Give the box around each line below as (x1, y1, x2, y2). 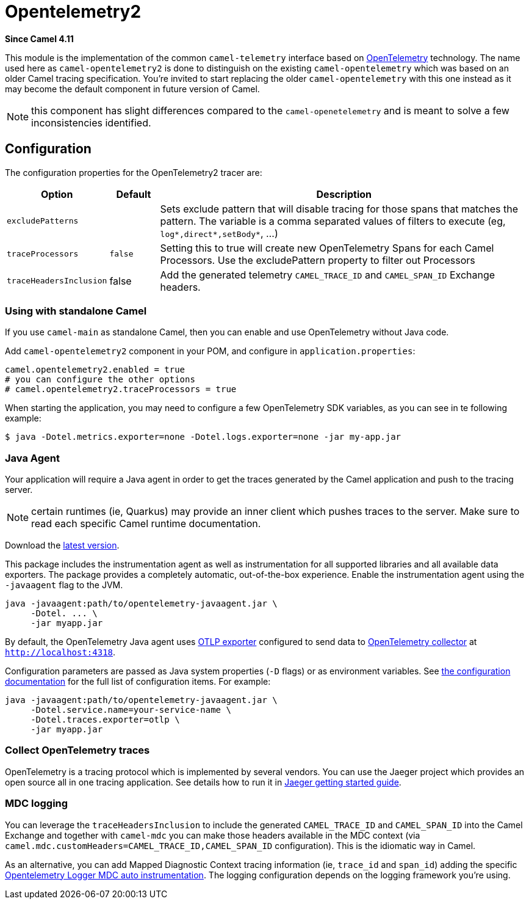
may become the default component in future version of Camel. (5, 83, 260, 94)
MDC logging (5, 797, 68, 810)
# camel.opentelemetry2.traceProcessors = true (5, 384, 237, 395)
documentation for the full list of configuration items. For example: (5, 676, 271, 687)
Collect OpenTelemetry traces (5, 744, 150, 757)
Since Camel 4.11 (5, 33, 74, 44)
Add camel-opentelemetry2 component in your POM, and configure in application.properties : (5, 346, 416, 357)
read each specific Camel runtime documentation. (31, 517, 261, 530)
